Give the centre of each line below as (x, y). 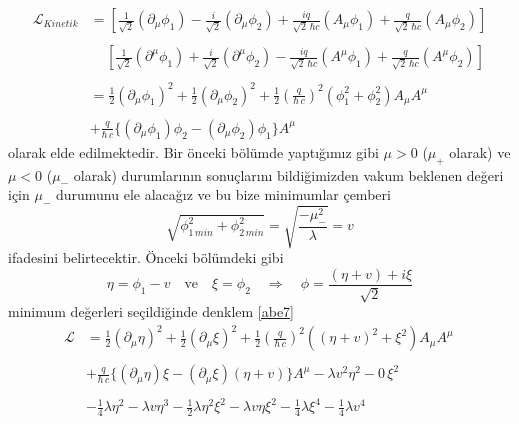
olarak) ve (480, 151)
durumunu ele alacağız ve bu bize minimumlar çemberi (223, 194)
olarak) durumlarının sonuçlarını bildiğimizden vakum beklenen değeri (288, 174)
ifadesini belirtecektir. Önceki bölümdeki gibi (146, 257)
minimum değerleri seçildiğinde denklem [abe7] (151, 311)
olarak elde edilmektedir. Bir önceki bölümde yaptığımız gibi (193, 151)
